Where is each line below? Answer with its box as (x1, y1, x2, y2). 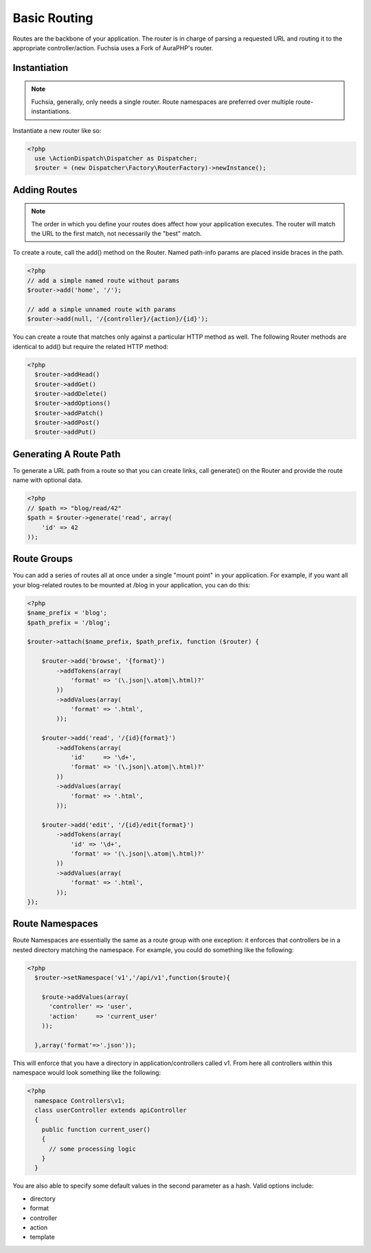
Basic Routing (12, 10, 93, 25)
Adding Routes (12, 184, 78, 196)
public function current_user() (41, 1126, 151, 1133)
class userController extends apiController (34, 1106, 187, 1115)
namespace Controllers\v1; (34, 1097, 126, 1104)
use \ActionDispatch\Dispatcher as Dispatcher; (34, 154, 198, 162)
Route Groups (12, 553, 74, 565)
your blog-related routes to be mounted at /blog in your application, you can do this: (12, 580, 251, 589)
